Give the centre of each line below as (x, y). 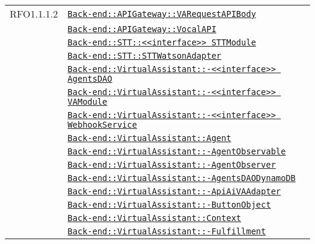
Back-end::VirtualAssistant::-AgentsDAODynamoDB (182, 178)
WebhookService (102, 125)
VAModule (88, 102)
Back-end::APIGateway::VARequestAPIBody (162, 14)
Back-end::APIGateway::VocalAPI (142, 29)
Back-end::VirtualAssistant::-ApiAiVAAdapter (174, 191)
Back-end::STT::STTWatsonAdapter (144, 56)
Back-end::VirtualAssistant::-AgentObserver (172, 165)
